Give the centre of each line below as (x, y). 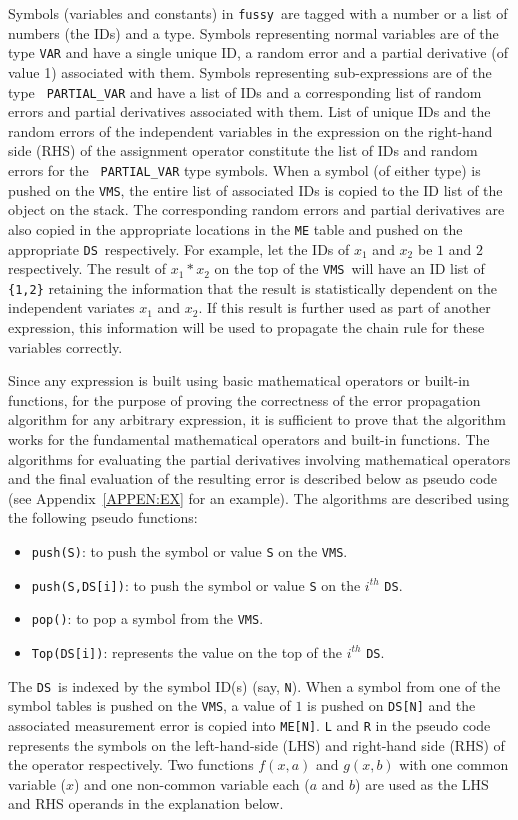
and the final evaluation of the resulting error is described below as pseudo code (253, 478)
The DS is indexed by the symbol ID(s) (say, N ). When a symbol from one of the (254, 685)
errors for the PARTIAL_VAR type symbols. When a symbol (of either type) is (244, 169)
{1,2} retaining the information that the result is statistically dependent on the (252, 287)
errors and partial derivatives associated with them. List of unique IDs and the (249, 111)
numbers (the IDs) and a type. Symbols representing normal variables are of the (253, 32)
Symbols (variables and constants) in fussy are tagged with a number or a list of (258, 13)
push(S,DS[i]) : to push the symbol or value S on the (196, 584)
